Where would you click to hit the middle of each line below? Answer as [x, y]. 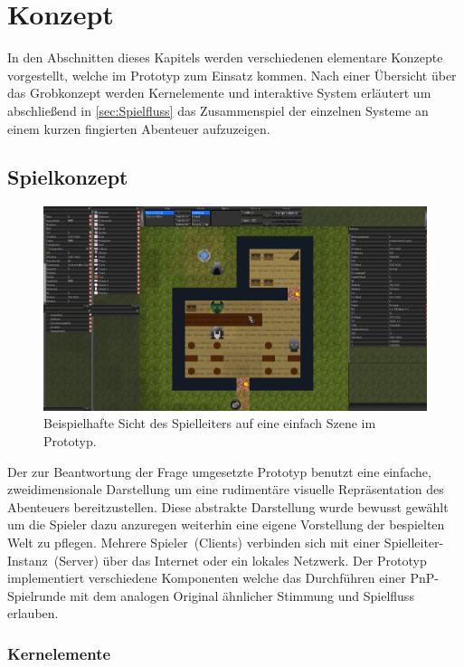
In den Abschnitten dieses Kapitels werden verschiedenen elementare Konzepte [225, 57]
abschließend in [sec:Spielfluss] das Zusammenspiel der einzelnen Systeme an [218, 110]
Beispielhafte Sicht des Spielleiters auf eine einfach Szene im [210, 423]
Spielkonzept [68, 177]
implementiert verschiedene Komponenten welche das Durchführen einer [207, 578]
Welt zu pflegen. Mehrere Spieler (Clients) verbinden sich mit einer [194, 542]
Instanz [28, 560]
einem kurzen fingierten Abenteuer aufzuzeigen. [139, 128]
